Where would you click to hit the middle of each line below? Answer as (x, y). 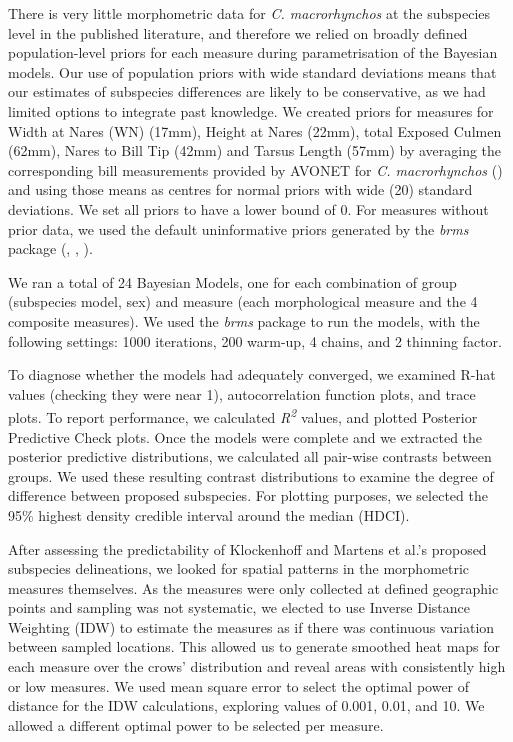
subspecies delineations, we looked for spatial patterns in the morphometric (239, 568)
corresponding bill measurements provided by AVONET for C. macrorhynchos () (255, 169)
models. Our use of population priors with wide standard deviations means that (252, 71)
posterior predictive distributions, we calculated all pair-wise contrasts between (250, 456)
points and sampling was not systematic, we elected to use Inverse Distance (239, 607)
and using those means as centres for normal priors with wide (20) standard (240, 189)
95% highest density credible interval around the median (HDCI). (209, 514)
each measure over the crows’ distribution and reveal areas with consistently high (257, 666)
